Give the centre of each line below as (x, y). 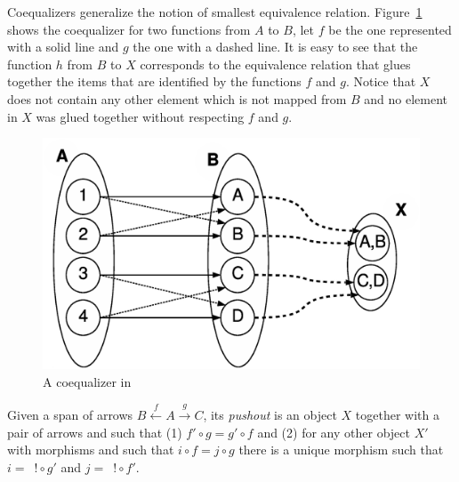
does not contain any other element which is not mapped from (177, 98)
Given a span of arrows (70, 415)
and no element (406, 98)
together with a (397, 415)
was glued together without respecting (140, 116)
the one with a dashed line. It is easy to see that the (275, 47)
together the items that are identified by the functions (154, 81)
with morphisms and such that (91, 450)
